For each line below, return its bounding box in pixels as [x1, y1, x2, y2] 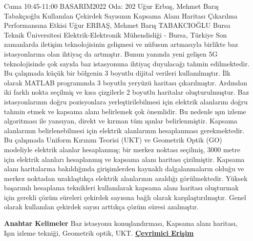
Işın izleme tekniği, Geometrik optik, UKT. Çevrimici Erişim [4, 227, 194, 238]
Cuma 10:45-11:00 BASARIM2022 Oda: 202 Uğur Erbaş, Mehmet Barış [4, 1, 219, 11]
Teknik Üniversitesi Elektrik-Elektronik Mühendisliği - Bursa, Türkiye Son [4, 29, 227, 40]
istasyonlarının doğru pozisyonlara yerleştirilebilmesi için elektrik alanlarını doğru [4, 96, 248, 106]
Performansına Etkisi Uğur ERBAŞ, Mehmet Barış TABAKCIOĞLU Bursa [4, 20, 231, 30]
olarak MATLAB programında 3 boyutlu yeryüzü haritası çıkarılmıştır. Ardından [4, 77, 247, 87]
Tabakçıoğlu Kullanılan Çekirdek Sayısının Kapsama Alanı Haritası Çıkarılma [4, 10, 237, 20]
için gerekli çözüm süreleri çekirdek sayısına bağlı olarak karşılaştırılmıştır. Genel [4, 192, 246, 202]
